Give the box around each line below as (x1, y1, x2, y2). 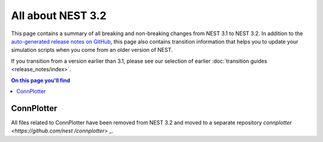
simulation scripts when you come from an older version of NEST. (11, 47, 173, 54)
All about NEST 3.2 (11, 9, 107, 22)
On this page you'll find (11, 76, 71, 84)
